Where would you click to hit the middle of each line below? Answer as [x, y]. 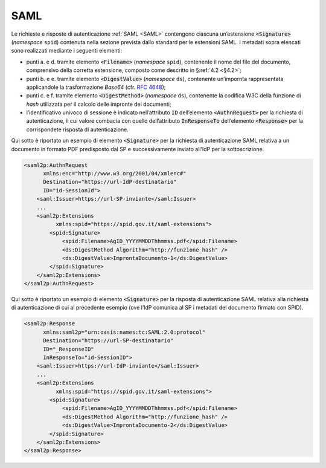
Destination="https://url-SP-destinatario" [108, 341]
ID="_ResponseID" [69, 349]
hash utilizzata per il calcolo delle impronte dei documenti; [99, 104]
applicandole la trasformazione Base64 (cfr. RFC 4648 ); [96, 87]
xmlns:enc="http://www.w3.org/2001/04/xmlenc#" [115, 173]
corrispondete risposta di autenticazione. [78, 129]
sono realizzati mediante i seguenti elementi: [67, 51]
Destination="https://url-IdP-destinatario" [110, 182]
